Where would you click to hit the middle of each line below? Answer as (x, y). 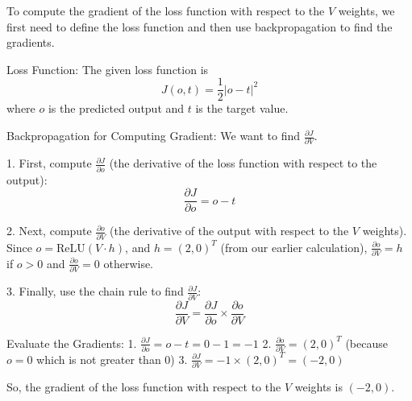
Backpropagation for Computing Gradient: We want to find (154, 136)
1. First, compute (49, 163)
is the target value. (242, 108)
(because (366, 343)
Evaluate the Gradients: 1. (72, 343)
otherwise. (129, 263)
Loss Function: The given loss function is (108, 69)
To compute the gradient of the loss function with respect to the (166, 10)
